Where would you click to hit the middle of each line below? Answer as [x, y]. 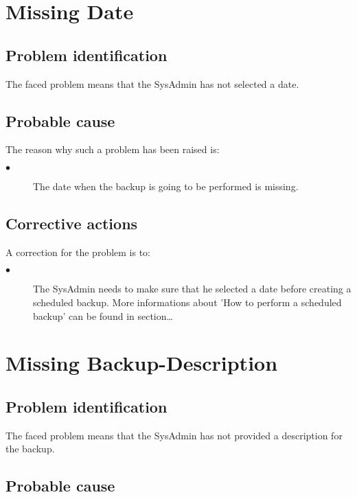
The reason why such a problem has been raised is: [113, 149]
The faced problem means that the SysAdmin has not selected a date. [152, 83]
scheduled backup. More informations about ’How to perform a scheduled [187, 302]
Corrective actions [72, 223]
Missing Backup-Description [142, 363]
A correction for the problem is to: [78, 252]
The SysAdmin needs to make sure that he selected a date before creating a [192, 289]
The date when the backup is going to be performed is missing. [166, 186]
